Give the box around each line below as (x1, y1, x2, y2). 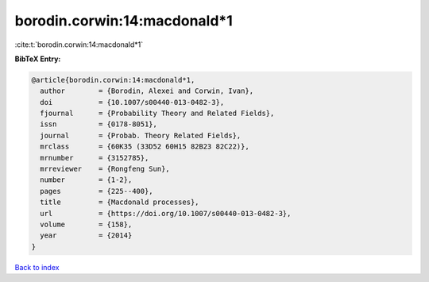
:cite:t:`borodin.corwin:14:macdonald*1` (14, 40, 143, 49)
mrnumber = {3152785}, (40, 153, 149, 162)
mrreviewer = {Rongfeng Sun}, (40, 164, 170, 174)
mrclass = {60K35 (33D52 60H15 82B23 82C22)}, (40, 142, 249, 151)
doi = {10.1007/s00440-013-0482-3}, (40, 98, 225, 106)
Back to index (14, 262, 60, 272)
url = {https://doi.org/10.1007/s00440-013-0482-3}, (40, 209, 292, 218)
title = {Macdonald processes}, (40, 198, 199, 207)
